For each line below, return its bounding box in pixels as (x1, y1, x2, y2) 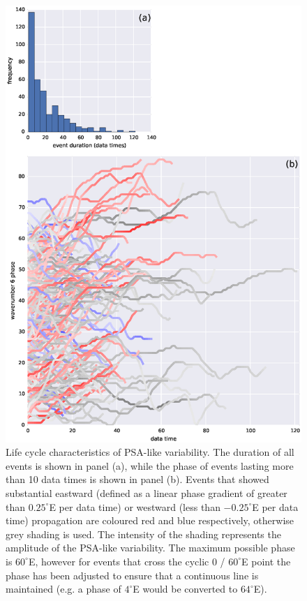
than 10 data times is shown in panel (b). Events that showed (6, 472, 269, 487)
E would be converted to (133, 581, 238, 596)
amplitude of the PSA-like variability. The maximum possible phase (6, 540, 295, 555)
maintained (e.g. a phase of (6, 581, 121, 596)
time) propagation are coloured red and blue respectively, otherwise (6, 513, 294, 528)
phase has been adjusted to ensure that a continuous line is (6, 567, 259, 582)
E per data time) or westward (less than (49, 499, 220, 514)
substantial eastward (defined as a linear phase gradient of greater (6, 485, 287, 500)
